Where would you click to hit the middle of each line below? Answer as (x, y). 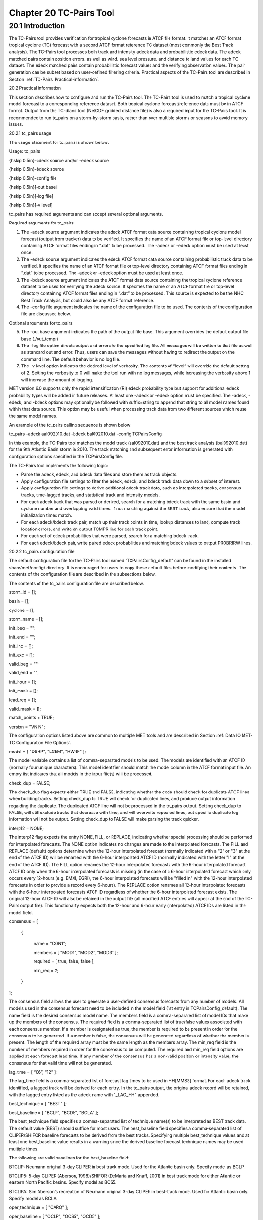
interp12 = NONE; (26, 828)
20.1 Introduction (37, 26)
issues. (16, 124)
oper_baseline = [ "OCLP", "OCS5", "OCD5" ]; (55, 1216)
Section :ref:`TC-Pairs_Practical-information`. (54, 79)
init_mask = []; (23, 691)
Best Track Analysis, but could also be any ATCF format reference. (88, 300)
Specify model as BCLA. (33, 1199)
